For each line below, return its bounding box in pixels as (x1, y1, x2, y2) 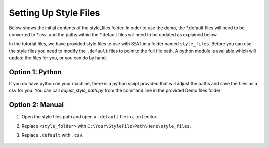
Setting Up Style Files (9, 7, 100, 18)
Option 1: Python (9, 68, 62, 76)
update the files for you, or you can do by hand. (9, 55, 107, 61)
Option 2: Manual (9, 101, 64, 109)
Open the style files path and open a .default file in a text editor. (21, 114, 158, 120)
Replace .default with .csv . (21, 132, 84, 138)
